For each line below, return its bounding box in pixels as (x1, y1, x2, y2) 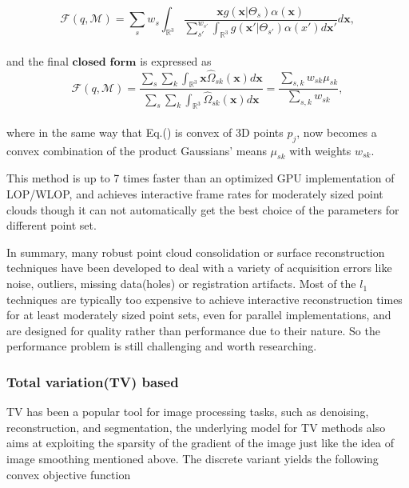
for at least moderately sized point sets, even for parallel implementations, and (6, 306, 391, 323)
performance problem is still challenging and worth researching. (6, 338, 317, 354)
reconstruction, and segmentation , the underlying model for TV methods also (6, 418, 386, 435)
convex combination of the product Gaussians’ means (6, 142, 267, 158)
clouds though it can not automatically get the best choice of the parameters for (6, 201, 399, 218)
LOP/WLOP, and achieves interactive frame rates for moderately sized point (6, 186, 383, 202)
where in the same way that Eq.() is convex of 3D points (6, 123, 284, 140)
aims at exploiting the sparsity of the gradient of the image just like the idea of (6, 434, 394, 451)
